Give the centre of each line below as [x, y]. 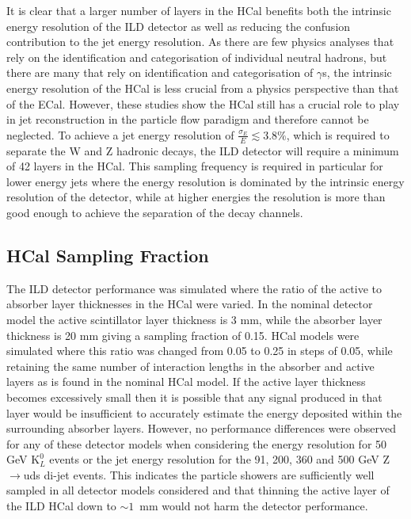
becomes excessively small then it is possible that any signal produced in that [194, 397]
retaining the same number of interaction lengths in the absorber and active [190, 366]
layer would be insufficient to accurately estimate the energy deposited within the [204, 412]
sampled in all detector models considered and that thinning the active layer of [198, 490]
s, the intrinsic [357, 73]
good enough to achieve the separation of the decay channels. [155, 212]
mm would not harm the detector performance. [254, 506]
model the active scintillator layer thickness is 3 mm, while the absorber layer [194, 319]
